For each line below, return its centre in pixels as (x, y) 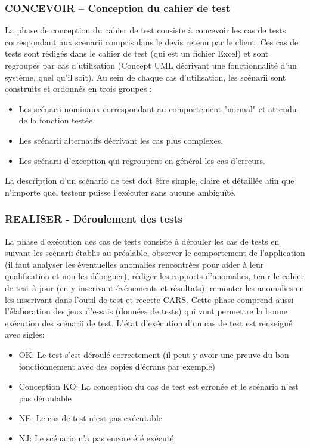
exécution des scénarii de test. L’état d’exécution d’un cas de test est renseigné (149, 322)
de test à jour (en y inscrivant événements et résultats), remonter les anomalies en (155, 287)
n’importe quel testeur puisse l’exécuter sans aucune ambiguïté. (120, 192)
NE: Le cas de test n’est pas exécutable (90, 418)
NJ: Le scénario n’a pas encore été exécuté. (97, 438)
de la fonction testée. (57, 120)
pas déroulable (45, 398)
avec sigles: (25, 334)
